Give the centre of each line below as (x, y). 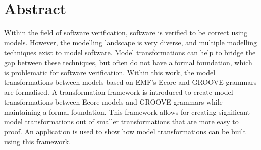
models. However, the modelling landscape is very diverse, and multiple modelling (130, 42)
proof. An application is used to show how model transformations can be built (125, 132)
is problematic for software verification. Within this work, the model (110, 72)
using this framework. (38, 141)
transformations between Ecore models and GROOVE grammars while (113, 102)
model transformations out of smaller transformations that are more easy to (121, 121)
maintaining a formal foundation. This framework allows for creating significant (127, 111)
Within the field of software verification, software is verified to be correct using (126, 33)
